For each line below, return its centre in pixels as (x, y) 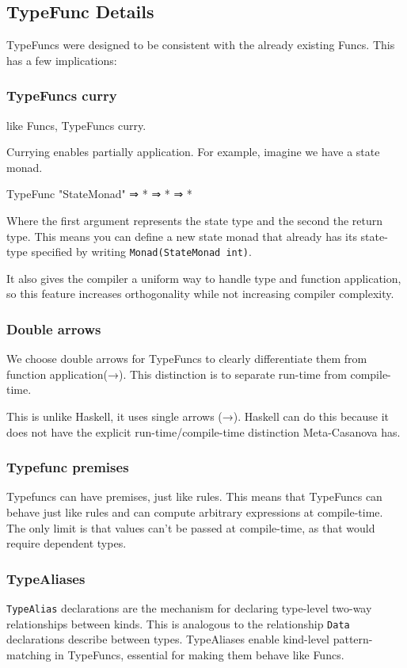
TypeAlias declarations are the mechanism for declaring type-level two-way (189, 608)
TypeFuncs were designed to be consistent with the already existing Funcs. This (201, 45)
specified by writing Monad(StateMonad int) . (141, 252)
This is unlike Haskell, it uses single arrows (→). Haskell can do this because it (198, 416)
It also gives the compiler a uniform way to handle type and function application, (204, 278)
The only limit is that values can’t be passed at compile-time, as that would (191, 527)
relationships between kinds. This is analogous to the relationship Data (178, 623)
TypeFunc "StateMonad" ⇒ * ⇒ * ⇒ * (99, 194)
